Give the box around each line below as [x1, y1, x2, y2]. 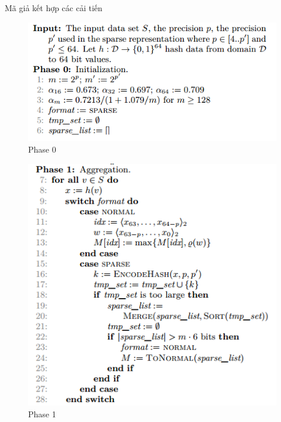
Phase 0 [28, 143, 56, 156]
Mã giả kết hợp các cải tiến [5, 2, 102, 13]
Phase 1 [28, 407, 56, 420]
